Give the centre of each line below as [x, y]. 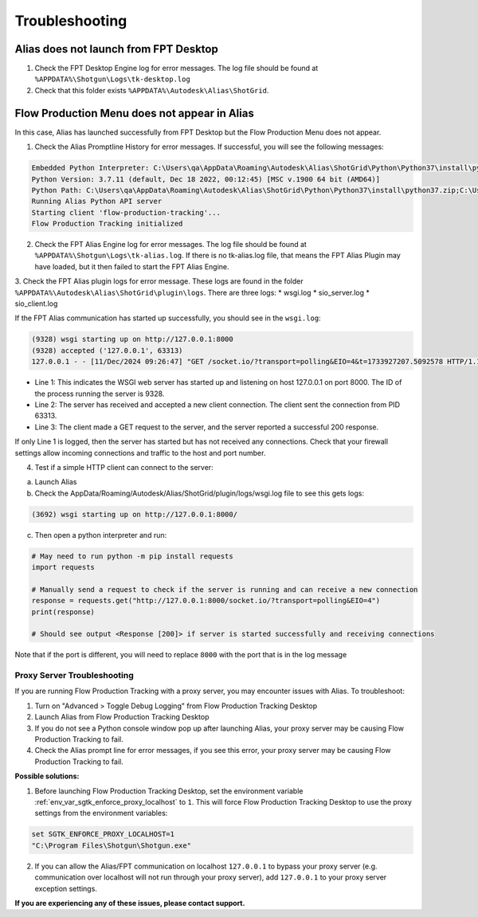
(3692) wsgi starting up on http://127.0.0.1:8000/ [135, 514]
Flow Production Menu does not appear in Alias [134, 113]
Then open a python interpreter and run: [101, 535]
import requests [63, 567]
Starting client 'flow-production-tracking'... [126, 212]
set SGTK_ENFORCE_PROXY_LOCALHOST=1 [103, 834]
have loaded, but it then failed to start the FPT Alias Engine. [132, 266]
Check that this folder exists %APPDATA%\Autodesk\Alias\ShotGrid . [152, 90]
